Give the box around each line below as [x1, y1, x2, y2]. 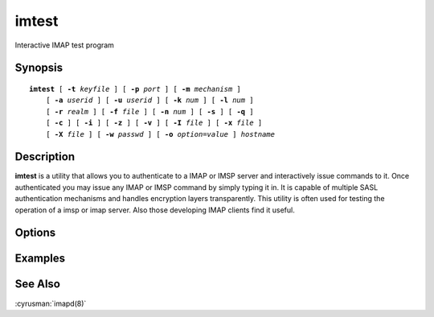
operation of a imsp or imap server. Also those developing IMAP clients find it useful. [14, 205, 295, 215]
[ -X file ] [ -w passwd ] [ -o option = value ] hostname [45, 130, 275, 138]
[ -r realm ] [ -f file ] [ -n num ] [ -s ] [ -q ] [45, 107, 254, 116]
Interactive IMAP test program [14, 40, 114, 50]
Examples [14, 252, 66, 266]
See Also [14, 278, 60, 291]
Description [14, 150, 76, 164]
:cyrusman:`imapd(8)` [14, 298, 87, 308]
